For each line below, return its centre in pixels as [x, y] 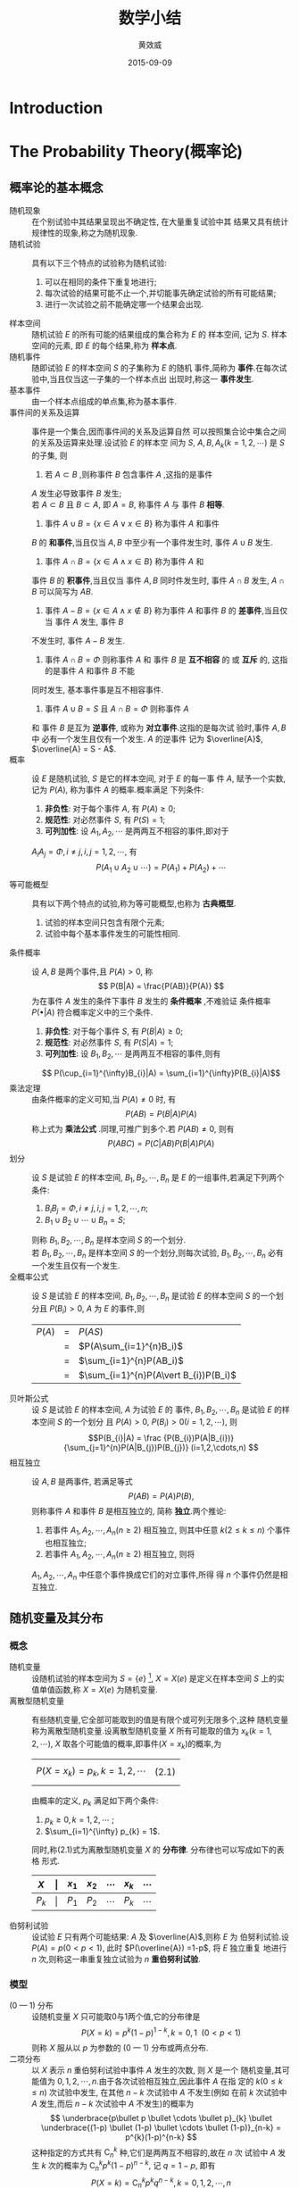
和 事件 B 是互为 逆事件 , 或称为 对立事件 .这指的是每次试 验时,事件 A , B [159, 728]
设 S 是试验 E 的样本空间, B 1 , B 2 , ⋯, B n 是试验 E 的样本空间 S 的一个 [154, 1297]
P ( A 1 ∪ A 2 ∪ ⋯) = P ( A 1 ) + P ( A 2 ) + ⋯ [161, 869]
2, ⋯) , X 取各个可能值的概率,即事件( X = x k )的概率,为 [127, 1744]
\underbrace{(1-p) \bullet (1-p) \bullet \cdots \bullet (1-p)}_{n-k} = [161, 2127]
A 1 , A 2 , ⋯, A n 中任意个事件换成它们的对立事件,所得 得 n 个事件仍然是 [156, 1575]
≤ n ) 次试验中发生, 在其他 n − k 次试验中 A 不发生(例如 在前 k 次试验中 [159, 2092]
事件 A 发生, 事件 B [89, 621]
